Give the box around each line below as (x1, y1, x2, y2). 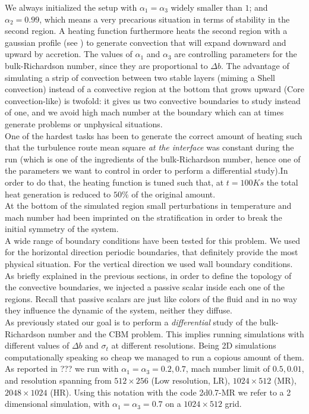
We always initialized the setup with (5, 1, 137, 13)
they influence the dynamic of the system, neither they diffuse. (5, 304, 232, 316)
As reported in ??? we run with (5, 362, 119, 375)
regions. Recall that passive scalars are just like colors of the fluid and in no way (5, 292, 298, 305)
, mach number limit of (185, 362, 270, 375)
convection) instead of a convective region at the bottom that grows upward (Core (5, 83, 304, 95)
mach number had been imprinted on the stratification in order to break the (5, 211, 282, 223)
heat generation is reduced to (5, 187, 111, 200)
